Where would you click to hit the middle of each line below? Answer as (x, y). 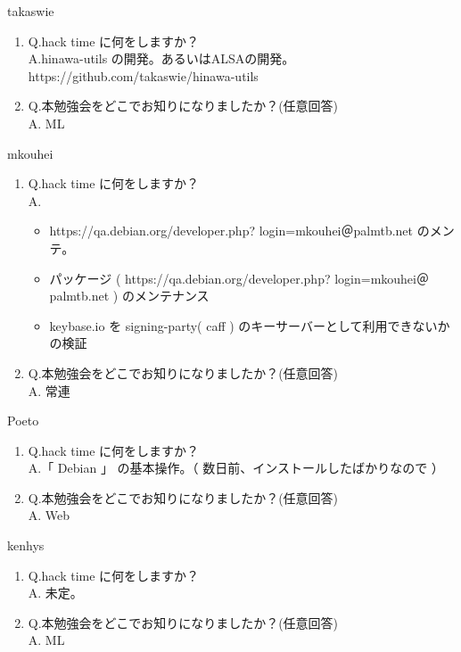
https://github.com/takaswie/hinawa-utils (143, 75)
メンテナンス (172, 296)
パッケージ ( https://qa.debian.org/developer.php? (190, 278)
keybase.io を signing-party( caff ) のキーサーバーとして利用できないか (250, 325)
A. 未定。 (55, 593)
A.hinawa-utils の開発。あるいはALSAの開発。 (161, 58)
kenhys (26, 545)
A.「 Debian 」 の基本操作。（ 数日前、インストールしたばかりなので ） (236, 468)
